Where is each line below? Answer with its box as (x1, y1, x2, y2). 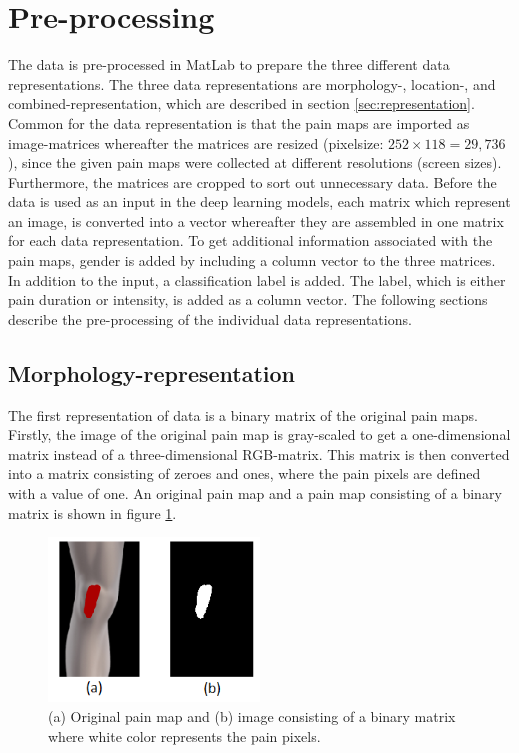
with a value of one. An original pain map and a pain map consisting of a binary (8, 483, 502, 504)
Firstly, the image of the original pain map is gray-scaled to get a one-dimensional (8, 424, 511, 445)
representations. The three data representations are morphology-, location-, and (8, 73, 496, 94)
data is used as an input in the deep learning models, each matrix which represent (8, 191, 511, 212)
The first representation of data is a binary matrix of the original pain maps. (8, 404, 478, 425)
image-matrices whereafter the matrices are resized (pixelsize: (8, 132, 384, 153)
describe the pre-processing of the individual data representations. (8, 308, 412, 329)
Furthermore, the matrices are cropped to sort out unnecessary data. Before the (8, 171, 497, 192)
